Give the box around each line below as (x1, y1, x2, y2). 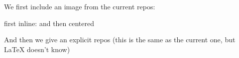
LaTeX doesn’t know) (4, 44, 70, 54)
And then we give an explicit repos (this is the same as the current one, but (4, 34, 236, 45)
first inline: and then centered (4, 18, 95, 28)
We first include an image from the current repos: (4, 1, 155, 11)
